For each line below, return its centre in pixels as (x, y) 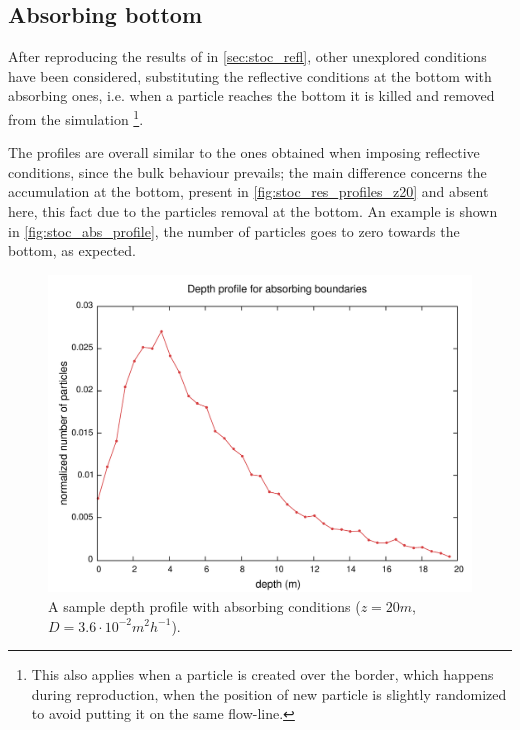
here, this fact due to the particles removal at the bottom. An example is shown (253, 211)
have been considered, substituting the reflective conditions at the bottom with (250, 75)
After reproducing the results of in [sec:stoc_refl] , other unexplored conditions (247, 56)
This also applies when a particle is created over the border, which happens (262, 674)
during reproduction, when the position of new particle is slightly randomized (269, 693)
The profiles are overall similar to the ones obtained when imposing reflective (244, 152)
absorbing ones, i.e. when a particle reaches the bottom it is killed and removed (251, 95)
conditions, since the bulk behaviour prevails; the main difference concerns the (247, 171)
